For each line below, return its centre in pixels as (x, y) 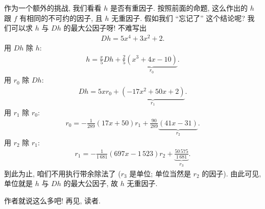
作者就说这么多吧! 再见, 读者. (52, 200)
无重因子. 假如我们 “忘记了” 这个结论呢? (178, 18)
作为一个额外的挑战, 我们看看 (53, 8)
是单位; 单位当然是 (160, 173)
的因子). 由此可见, (232, 173)
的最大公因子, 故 (91, 183)
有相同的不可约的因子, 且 (61, 18)
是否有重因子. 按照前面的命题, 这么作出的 (179, 8)
